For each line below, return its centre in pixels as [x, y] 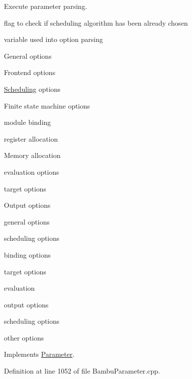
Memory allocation [32, 155]
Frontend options [30, 72]
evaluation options [32, 171]
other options [24, 337]
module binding [28, 122]
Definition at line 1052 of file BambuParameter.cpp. [82, 371]
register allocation [31, 138]
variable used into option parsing [53, 39]
